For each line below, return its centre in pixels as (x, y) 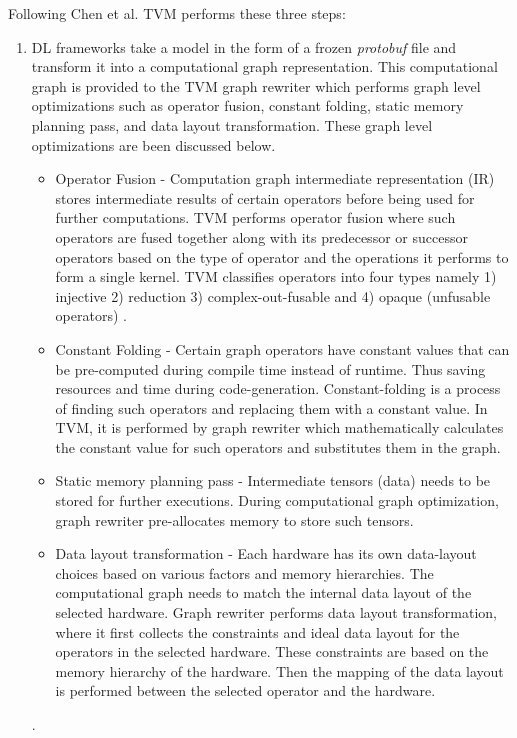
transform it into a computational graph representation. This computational (264, 66)
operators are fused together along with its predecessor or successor (261, 236)
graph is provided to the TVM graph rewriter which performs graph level (256, 85)
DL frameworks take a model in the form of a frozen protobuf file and (244, 46)
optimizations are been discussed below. (153, 144)
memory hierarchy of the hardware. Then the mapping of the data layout (279, 670)
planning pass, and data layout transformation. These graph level (232, 124)
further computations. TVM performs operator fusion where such (255, 217)
